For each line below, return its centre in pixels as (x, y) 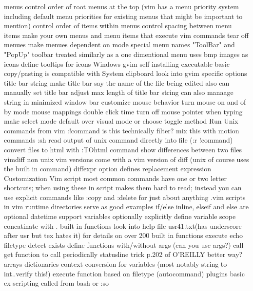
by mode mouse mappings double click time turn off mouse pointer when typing (123, 111)
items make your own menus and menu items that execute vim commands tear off (126, 35)
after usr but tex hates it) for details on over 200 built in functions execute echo (124, 235)
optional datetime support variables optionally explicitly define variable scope (120, 216)
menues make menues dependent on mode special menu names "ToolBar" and (119, 45)
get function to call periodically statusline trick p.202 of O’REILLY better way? (123, 254)
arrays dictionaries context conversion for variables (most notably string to (116, 264)
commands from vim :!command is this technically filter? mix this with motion (122, 130)
